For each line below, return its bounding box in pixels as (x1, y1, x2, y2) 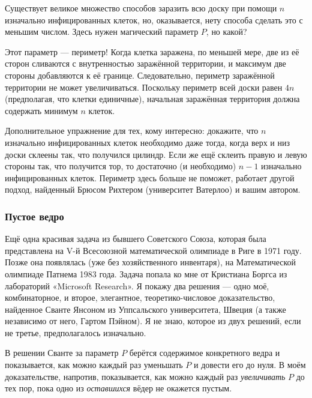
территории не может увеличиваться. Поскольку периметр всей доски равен (5, 80, 283, 93)
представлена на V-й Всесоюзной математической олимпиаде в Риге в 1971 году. (5, 244, 302, 256)
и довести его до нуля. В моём (193, 358, 306, 371)
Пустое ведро (5, 208, 64, 223)
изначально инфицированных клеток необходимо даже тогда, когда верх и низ (5, 136, 290, 148)
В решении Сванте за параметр (5, 346, 119, 359)
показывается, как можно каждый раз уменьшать (5, 358, 183, 371)
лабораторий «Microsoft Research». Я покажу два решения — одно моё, (5, 279, 269, 292)
